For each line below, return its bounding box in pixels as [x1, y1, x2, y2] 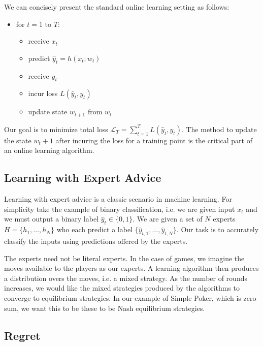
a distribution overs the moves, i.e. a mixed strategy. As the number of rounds [4, 272, 247, 283]
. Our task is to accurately [176, 224, 259, 235]
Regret [4, 327, 41, 343]
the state [4, 135, 31, 145]
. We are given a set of [133, 213, 203, 224]
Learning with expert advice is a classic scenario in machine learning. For [4, 194, 232, 204]
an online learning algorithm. [4, 145, 94, 155]
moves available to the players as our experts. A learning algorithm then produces [4, 263, 259, 273]
